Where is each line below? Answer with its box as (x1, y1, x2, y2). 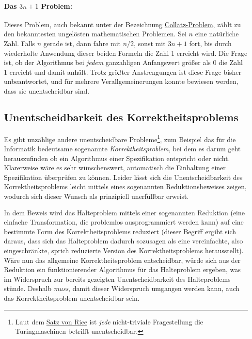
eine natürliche (195, 29, 239, 39)
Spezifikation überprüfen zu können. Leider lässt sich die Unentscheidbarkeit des (4, 172, 243, 182)
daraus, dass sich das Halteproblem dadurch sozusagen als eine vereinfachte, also (4, 236, 243, 246)
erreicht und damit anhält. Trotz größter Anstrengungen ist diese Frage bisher (9, 66, 242, 77)
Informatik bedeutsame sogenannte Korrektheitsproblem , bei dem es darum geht (4, 144, 241, 153)
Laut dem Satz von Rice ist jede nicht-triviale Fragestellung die (15, 316, 204, 326)
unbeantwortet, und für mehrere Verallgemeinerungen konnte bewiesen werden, (4, 76, 238, 86)
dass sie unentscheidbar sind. (4, 85, 90, 96)
